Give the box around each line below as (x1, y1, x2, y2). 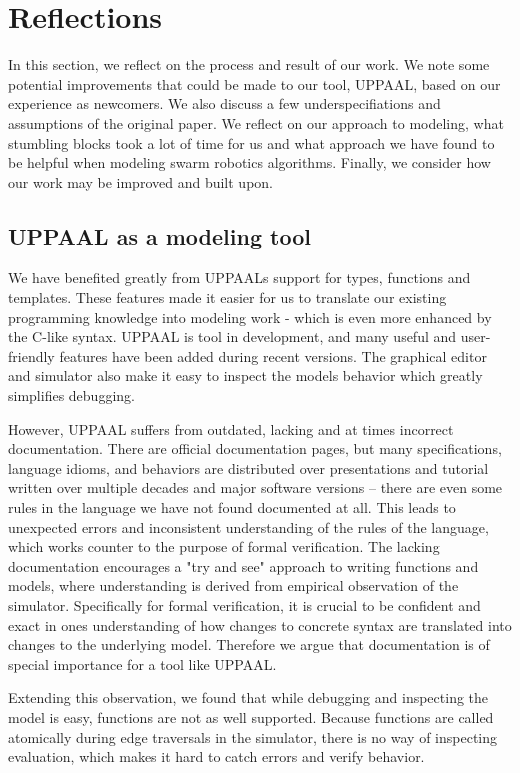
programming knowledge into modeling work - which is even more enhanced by (8, 306, 492, 327)
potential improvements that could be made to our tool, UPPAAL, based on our (8, 73, 501, 94)
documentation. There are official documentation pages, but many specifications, (8, 438, 502, 459)
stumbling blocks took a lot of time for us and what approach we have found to (8, 132, 495, 153)
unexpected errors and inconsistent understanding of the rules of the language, (8, 516, 489, 537)
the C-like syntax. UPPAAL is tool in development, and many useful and (8, 326, 457, 347)
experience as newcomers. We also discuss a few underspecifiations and (8, 93, 441, 114)
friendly (8, 345, 55, 366)
